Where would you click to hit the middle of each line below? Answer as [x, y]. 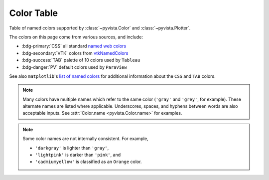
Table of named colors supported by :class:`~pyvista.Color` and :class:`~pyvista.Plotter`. [100, 28]
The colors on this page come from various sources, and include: [76, 37]
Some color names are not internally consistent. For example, [86, 139]
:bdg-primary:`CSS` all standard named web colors [74, 46]
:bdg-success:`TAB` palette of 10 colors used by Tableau [81, 60]
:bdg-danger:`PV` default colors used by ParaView [74, 67]
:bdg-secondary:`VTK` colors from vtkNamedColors [75, 53]
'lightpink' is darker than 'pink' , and [78, 155]
